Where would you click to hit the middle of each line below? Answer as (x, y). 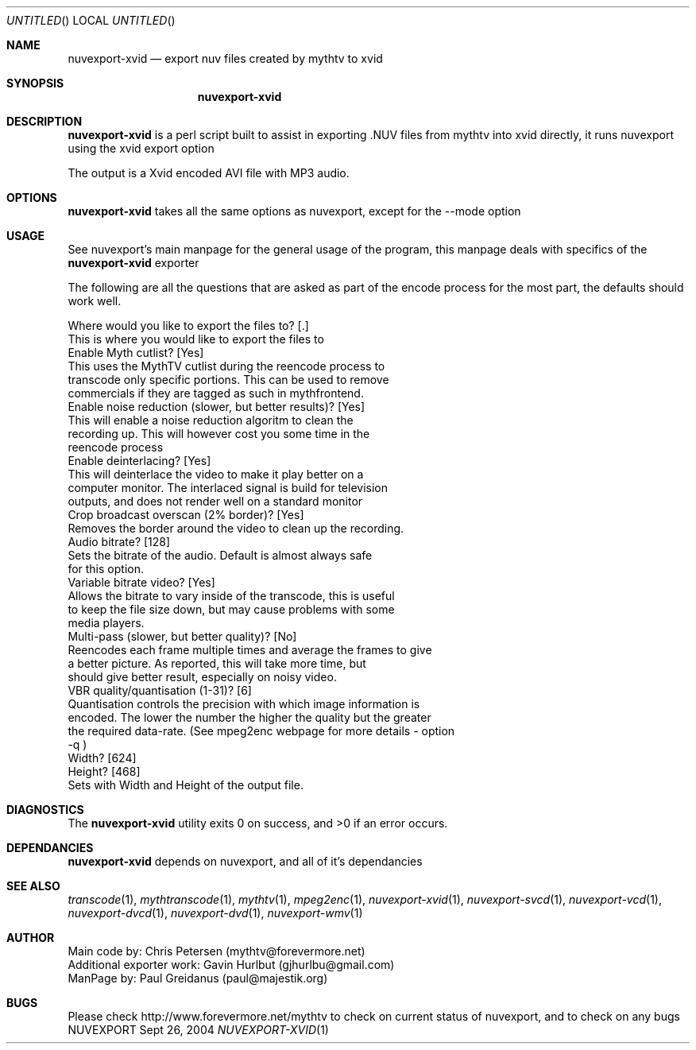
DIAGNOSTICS (45, 810)
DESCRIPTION (44, 121)
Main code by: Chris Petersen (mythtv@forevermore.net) (217, 951)
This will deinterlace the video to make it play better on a (216, 474)
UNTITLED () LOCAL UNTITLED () (91, 20)
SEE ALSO (33, 886)
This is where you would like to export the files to (196, 339)
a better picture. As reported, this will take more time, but (217, 663)
